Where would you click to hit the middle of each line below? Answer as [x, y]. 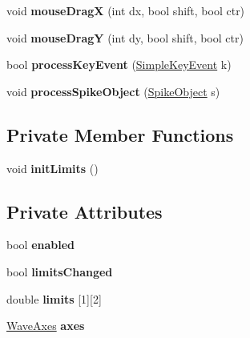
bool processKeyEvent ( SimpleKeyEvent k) [119, 64]
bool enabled [41, 245]
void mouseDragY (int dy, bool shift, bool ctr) [125, 37]
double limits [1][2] [54, 298]
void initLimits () [52, 168]
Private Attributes [85, 211]
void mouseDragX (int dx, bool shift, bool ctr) [126, 10]
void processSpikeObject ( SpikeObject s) [113, 91]
